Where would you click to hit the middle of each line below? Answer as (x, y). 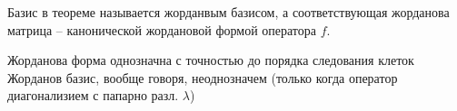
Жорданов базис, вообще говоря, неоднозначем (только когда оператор (203, 77)
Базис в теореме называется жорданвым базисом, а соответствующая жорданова (228, 12)
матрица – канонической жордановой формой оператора (162, 29)
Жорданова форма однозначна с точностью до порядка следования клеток (211, 60)
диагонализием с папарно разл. (93, 95)
